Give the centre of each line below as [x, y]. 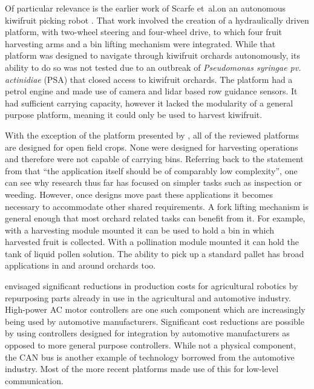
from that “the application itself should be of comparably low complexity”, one [151, 170]
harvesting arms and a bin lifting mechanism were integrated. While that [140, 43]
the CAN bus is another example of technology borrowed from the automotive [150, 357]
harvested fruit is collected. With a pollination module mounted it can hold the [152, 242]
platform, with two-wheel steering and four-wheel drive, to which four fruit [144, 32]
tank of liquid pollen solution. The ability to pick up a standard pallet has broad [155, 253]
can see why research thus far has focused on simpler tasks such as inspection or [153, 182]
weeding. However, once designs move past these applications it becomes [139, 194]
